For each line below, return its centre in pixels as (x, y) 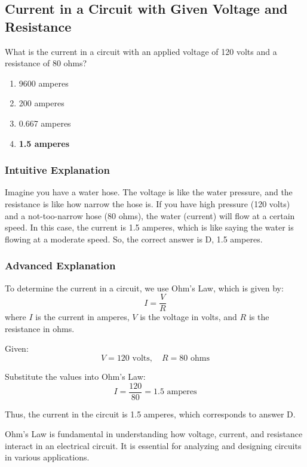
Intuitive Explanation (57, 170)
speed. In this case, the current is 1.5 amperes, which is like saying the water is (149, 227)
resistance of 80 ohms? (46, 63)
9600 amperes (44, 83)
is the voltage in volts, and (188, 317)
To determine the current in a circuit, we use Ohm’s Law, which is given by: (144, 288)
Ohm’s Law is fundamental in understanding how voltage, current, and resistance (154, 434)
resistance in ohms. (40, 328)
